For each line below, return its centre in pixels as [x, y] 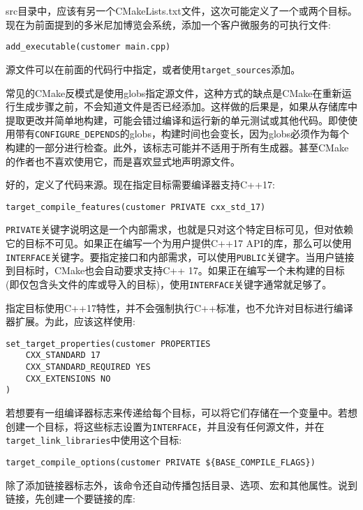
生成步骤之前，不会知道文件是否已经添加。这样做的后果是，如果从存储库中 [186, 106]
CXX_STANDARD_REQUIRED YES [88, 367]
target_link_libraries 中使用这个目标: [94, 440]
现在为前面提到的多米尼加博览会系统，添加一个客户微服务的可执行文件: [168, 24]
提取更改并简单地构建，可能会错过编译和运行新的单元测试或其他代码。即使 [177, 120]
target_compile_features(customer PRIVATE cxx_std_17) [136, 207]
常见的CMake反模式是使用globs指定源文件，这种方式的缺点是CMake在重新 [174, 92]
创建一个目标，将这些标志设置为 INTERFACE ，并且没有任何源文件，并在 [165, 426]
